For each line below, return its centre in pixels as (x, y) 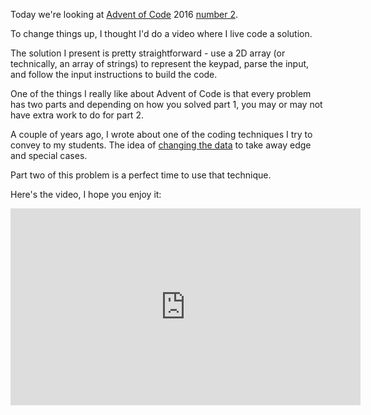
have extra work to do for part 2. (77, 115)
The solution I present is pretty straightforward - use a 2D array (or (148, 53)
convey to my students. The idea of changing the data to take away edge (161, 145)
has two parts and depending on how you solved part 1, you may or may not (166, 104)
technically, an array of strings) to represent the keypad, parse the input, (160, 63)
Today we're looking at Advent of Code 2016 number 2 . (124, 14)
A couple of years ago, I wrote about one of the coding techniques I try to (161, 134)
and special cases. (49, 155)
